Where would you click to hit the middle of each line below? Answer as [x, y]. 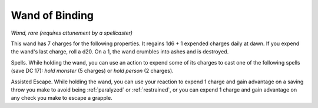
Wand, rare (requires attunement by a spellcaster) [72, 33]
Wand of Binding [52, 15]
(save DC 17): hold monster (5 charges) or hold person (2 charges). [92, 71]
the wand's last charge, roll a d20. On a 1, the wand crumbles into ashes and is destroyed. [120, 52]
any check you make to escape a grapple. [62, 98]
